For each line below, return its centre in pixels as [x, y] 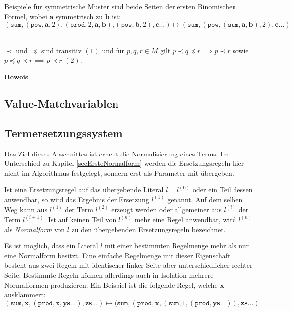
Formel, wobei [26, 16]
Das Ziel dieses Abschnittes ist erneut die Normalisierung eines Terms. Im [117, 153]
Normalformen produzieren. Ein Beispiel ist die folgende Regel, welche [111, 284]
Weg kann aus [26, 209]
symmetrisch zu [79, 16]
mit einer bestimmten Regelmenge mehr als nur [177, 246]
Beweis [17, 76]
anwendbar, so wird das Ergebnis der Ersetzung [77, 199]
